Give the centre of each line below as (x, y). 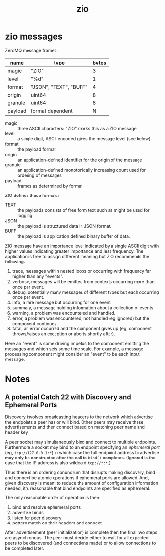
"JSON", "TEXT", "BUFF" (59, 87)
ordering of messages (40, 175)
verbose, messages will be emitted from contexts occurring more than (83, 281)
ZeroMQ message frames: (31, 50)
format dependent (52, 111)
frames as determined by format (50, 186)
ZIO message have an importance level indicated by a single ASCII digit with (82, 246)
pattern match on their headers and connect (57, 523)
